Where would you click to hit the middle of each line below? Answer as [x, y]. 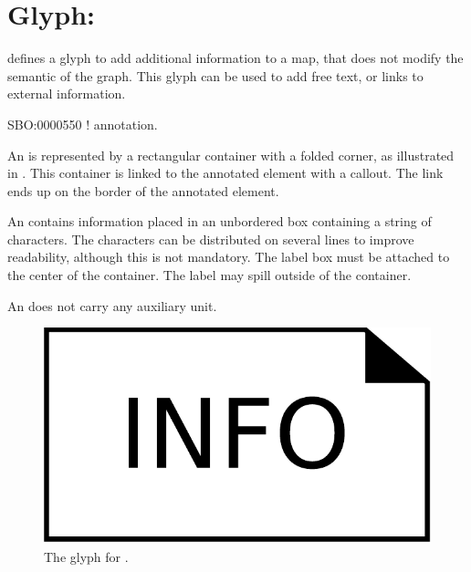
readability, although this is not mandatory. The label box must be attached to [229, 257]
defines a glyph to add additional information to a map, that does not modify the [235, 58]
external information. [67, 94]
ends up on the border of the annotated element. [143, 190]
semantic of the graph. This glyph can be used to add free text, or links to [215, 75]
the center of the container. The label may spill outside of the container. [209, 275]
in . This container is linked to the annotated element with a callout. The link [225, 173]
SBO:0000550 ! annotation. [83, 124]
